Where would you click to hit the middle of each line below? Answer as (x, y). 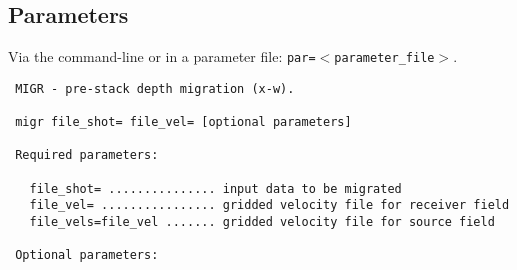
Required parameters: (87, 155)
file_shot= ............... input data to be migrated (215, 188)
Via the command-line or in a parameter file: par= (162, 56)
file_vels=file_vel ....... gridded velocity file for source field (262, 222)
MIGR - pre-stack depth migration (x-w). (155, 88)
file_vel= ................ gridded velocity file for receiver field (269, 205)
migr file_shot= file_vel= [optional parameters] (183, 122)
